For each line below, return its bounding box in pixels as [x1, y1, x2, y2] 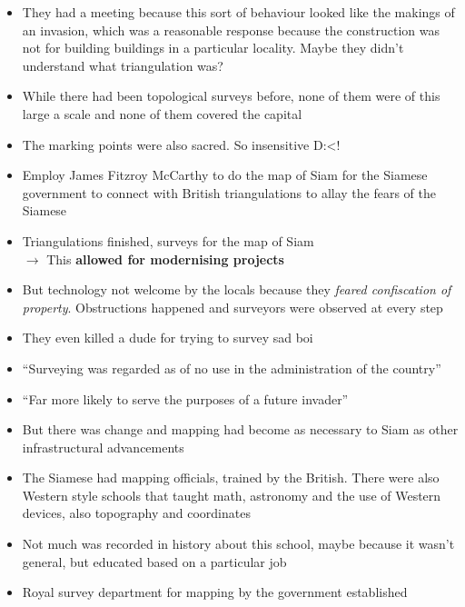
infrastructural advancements [22, 437, 184, 456]
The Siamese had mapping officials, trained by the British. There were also [22, 468, 440, 487]
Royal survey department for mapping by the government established [22, 582, 408, 602]
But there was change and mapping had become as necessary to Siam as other [22, 420, 459, 439]
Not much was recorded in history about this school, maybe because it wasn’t [22, 534, 455, 553]
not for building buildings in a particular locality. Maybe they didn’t [22, 38, 404, 57]
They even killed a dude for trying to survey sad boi [22, 328, 313, 347]
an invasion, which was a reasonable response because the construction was [22, 20, 440, 39]
